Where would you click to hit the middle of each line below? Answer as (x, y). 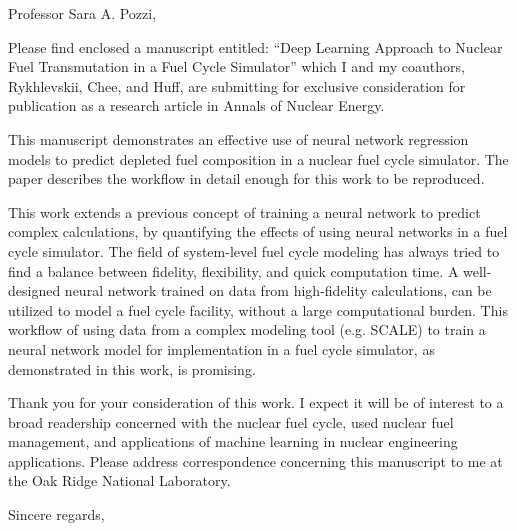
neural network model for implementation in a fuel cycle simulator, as (221, 348)
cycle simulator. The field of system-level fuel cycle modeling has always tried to (254, 250)
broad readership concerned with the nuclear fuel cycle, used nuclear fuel (231, 421)
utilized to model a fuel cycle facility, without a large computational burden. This (258, 309)
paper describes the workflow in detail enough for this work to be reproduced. (246, 178)
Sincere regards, (56, 514)
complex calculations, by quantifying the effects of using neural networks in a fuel (258, 231)
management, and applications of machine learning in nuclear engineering (233, 441)
